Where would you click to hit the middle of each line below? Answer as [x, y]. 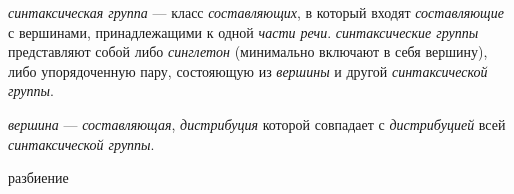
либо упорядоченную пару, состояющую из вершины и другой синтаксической [248, 70]
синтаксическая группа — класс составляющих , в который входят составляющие [256, 12]
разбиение [38, 177]
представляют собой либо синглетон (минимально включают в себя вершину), [248, 51]
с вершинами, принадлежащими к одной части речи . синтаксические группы [243, 31]
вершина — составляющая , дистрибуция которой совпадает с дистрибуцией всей [257, 123]
